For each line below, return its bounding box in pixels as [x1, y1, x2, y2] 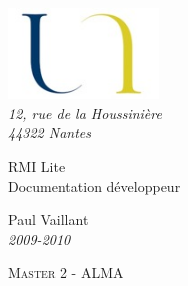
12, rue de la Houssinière [8, 102, 162, 123]
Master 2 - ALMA [8, 262, 124, 283]
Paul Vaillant [8, 209, 89, 230]
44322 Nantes [8, 122, 92, 143]
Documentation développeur [8, 175, 181, 196]
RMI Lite [8, 156, 66, 177]
